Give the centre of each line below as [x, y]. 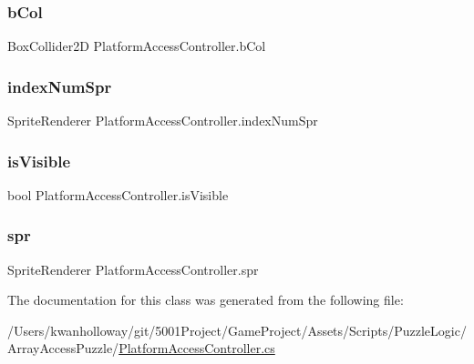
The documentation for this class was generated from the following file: [206, 300]
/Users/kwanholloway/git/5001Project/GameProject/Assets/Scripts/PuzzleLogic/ [237, 330]
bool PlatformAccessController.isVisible [118, 194]
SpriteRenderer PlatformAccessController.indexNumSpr [163, 121]
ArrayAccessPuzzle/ [63, 348]
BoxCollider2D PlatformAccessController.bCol [137, 46]
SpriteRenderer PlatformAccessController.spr [133, 269]
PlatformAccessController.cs [197, 348]
